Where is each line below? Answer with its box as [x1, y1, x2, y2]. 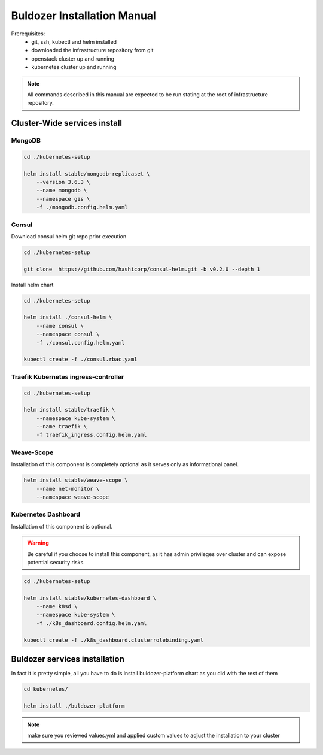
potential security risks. [27, 558, 85, 566]
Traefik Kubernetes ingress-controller [11, 372, 124, 380]
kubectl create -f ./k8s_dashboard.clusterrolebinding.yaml [23, 636, 204, 644]
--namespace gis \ [36, 195, 90, 202]
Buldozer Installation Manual [11, 9, 157, 22]
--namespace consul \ [36, 331, 100, 338]
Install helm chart [11, 281, 54, 288]
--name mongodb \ [36, 187, 87, 194]
